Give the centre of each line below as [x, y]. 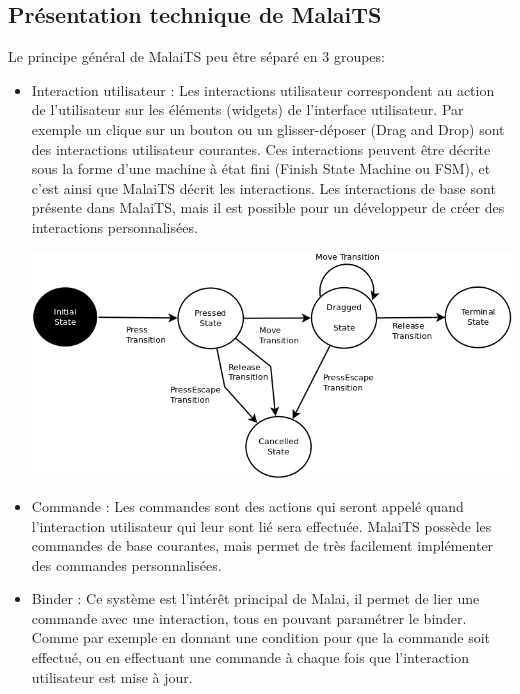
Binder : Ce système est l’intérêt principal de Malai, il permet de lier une [255, 598]
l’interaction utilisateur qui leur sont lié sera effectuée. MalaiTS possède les [261, 525]
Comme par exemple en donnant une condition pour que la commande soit [261, 637]
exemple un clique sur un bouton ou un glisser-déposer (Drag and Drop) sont [268, 128]
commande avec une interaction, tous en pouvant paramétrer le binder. [249, 617]
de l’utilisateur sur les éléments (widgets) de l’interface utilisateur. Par [247, 109]
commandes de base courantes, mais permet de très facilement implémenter [262, 545]
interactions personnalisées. [114, 226]
